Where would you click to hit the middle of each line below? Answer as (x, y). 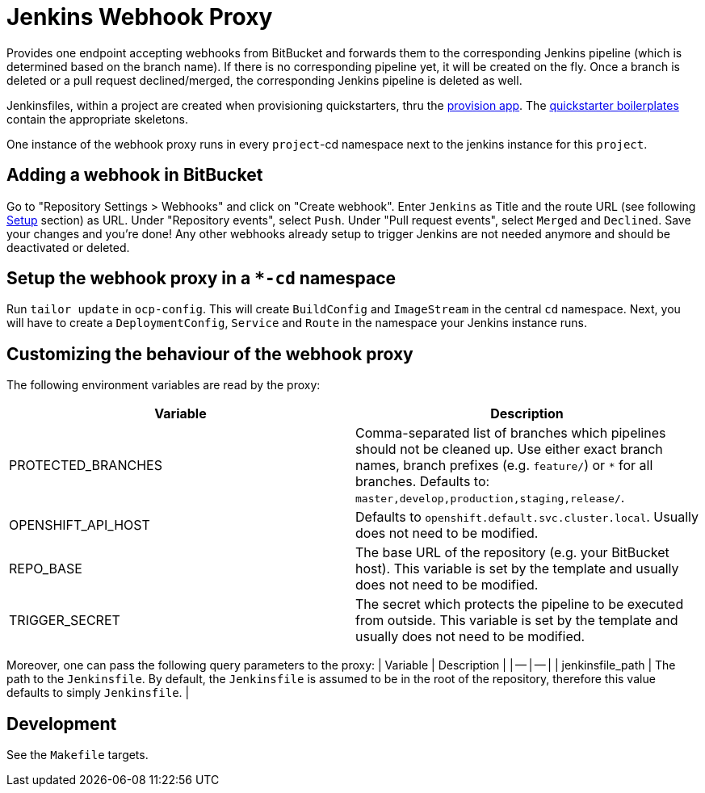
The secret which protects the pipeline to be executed (520, 604)
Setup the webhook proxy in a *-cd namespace (201, 279)
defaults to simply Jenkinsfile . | (98, 693)
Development (62, 724)
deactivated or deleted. (68, 247)
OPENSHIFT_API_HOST (80, 525)
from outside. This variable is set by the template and (517, 621)
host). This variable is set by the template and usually (517, 569)
